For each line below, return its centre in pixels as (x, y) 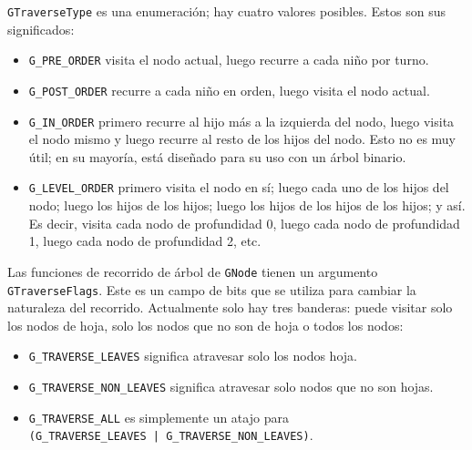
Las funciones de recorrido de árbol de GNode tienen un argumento (193, 271)
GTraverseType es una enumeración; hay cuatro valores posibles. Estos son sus (226, 11)
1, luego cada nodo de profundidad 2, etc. (145, 241)
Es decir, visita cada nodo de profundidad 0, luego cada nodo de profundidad (244, 223)
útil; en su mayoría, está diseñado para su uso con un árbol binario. (217, 156)
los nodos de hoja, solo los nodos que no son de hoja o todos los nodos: (205, 325)
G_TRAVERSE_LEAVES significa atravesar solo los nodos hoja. (193, 356)
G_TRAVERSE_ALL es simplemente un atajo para (159, 417)
